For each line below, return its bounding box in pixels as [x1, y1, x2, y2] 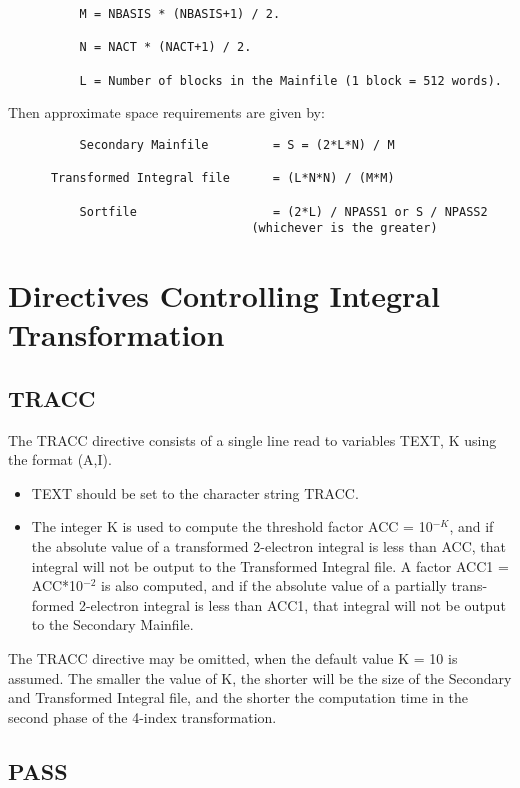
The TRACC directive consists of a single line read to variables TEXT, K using [8, 429, 497, 450]
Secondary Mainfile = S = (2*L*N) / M [79, 137, 395, 152]
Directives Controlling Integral [8, 275, 440, 315]
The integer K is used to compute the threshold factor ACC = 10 [31, 516, 433, 537]
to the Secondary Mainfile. [31, 614, 194, 635]
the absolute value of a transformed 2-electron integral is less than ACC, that [31, 535, 506, 556]
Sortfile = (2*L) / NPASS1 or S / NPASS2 [79, 204, 488, 219]
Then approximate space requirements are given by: [8, 102, 325, 123]
